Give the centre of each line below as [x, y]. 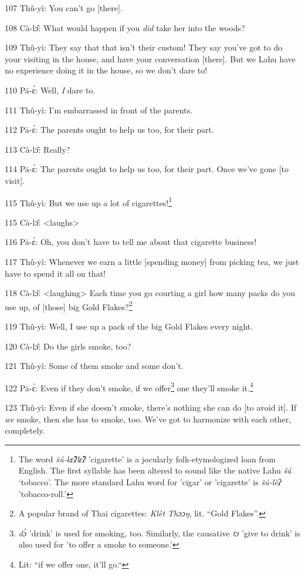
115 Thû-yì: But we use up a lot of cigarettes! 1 [89, 202]
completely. [25, 430]
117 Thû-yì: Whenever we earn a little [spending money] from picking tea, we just [152, 261]
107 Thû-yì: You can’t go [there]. [64, 8]
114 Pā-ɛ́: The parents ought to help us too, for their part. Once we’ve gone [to [147, 169]
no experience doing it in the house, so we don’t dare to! [106, 70]
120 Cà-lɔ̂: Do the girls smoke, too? [68, 346]
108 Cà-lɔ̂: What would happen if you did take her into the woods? [125, 27]
